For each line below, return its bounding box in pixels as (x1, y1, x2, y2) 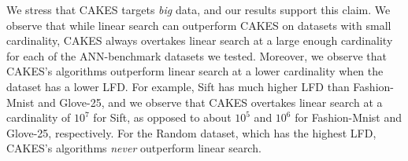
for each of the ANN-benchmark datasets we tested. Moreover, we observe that (6, 47, 388, 64)
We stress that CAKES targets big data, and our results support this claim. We (6, 2, 391, 17)
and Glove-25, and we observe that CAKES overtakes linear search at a (38, 93, 383, 110)
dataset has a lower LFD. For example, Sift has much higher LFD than (6, 78, 350, 94)
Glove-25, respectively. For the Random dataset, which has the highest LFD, (6, 124, 376, 141)
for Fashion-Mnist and (295, 109, 402, 126)
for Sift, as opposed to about (93, 109, 232, 126)
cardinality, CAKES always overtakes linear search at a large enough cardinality (6, 32, 393, 49)
